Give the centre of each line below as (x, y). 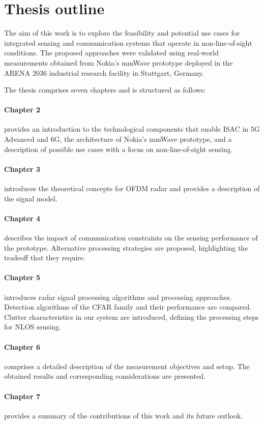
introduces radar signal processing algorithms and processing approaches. (118, 297)
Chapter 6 (22, 346)
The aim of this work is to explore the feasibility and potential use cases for (122, 33)
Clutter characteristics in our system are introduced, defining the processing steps (131, 316)
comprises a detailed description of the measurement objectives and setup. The (127, 366)
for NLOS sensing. (33, 327)
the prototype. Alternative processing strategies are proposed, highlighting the (126, 247)
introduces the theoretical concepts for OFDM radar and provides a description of (132, 188)
